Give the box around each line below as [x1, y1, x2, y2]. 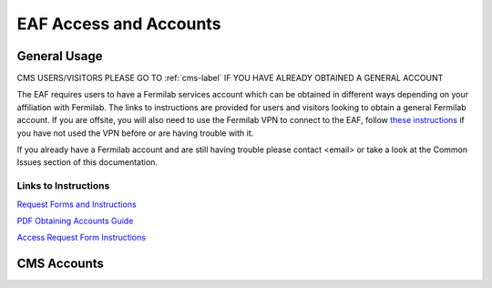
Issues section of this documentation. [16, 157, 159, 168]
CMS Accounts [16, 256, 105, 272]
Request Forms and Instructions [16, 199, 137, 210]
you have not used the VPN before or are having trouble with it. [16, 128, 254, 139]
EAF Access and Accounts [16, 14, 221, 34]
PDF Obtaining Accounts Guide [16, 215, 134, 226]
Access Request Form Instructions [16, 232, 146, 243]
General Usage [16, 48, 104, 64]
